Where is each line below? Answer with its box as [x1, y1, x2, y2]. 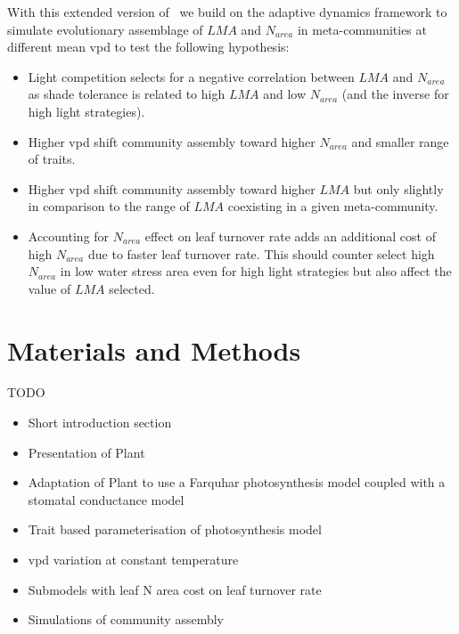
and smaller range [351, 132, 449, 150]
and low [263, 85, 307, 103]
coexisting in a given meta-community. [227, 197, 439, 215]
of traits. [28, 150, 76, 168]
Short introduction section [28, 413, 172, 432]
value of [28, 279, 71, 297]
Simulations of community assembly [28, 610, 224, 629]
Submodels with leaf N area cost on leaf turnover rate [28, 580, 322, 598]
